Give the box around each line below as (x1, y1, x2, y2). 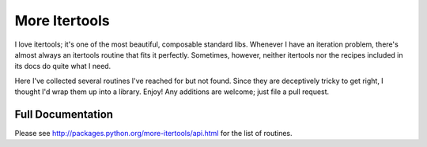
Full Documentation (14, 107, 114, 121)
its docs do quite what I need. (14, 62, 111, 71)
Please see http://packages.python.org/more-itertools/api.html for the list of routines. (14, 129, 293, 138)
